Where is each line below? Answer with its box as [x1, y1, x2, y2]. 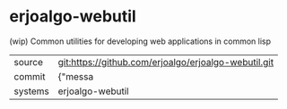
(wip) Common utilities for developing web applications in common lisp [9, 36, 272, 46]
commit [13, 70, 46, 82]
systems [13, 85, 49, 97]
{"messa [57, 70, 94, 82]
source [13, 55, 43, 68]
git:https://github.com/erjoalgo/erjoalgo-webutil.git [57, 55, 274, 68]
